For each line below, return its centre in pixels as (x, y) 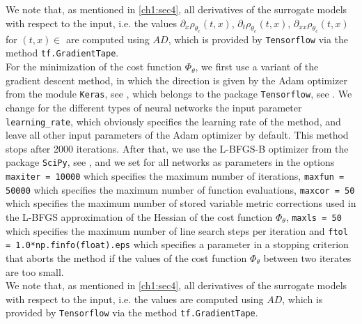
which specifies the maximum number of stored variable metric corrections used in (181, 203)
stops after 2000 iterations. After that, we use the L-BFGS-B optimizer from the (177, 148)
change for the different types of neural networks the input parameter (154, 107)
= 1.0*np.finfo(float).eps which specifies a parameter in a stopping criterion (177, 244)
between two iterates (307, 257)
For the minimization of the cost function (94, 67)
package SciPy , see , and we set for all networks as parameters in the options (170, 162)
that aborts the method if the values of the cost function (126, 257)
